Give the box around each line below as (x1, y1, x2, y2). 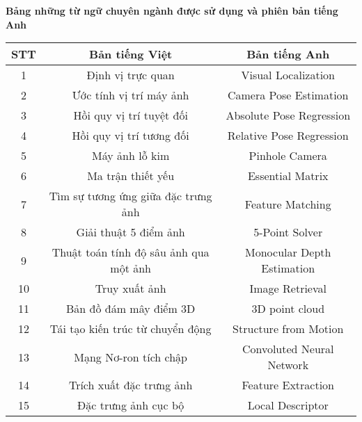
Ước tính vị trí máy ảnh (72, 87, 189, 104)
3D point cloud (251, 300, 325, 317)
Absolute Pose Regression (226, 107, 351, 124)
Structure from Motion (233, 320, 344, 337)
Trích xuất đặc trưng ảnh (68, 377, 193, 393)
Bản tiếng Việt (89, 46, 173, 63)
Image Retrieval (249, 280, 326, 297)
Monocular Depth (245, 244, 331, 261)
